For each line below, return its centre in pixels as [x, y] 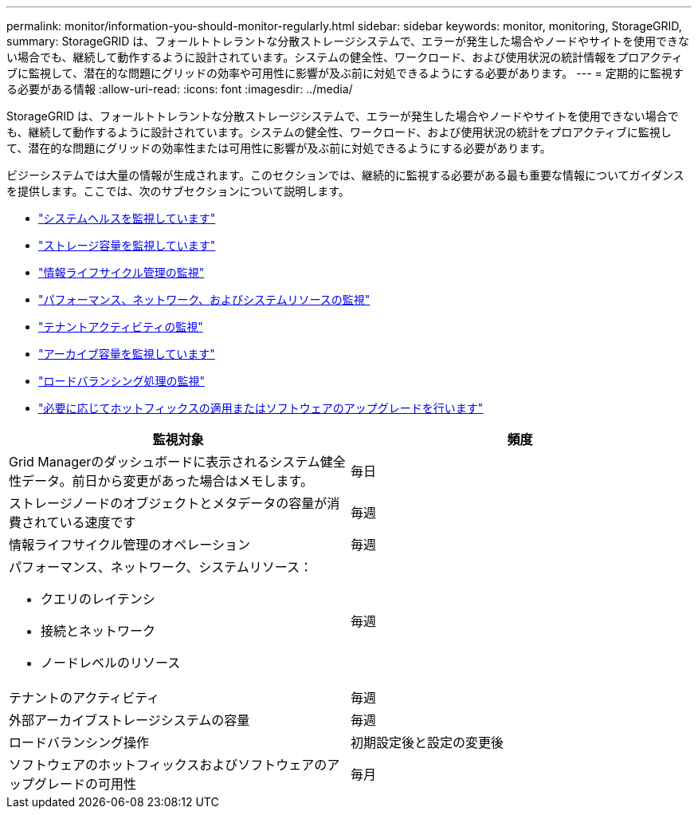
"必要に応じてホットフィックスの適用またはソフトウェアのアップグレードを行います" [261, 408]
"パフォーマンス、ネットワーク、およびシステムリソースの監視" [204, 299]
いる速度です [98, 522]
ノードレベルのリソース [111, 663]
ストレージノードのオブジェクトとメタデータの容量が [168, 503]
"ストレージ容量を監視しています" [127, 245]
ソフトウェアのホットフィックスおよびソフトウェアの [168, 765]
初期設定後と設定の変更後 [427, 742]
